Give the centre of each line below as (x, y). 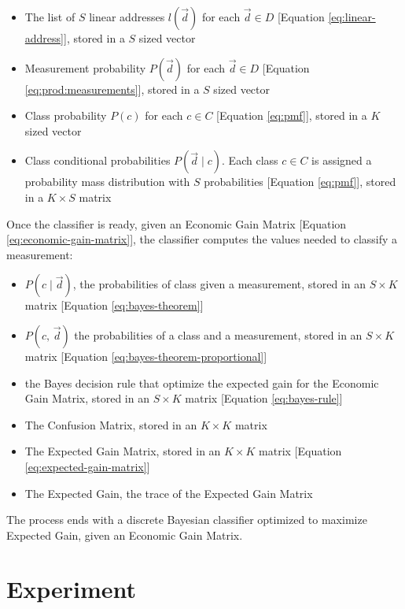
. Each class (250, 160)
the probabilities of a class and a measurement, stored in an (218, 334)
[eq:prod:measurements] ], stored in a (112, 89)
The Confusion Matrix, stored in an (111, 424)
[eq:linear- (352, 17)
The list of (50, 17)
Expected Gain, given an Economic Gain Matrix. (125, 535)
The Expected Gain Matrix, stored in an (123, 451)
